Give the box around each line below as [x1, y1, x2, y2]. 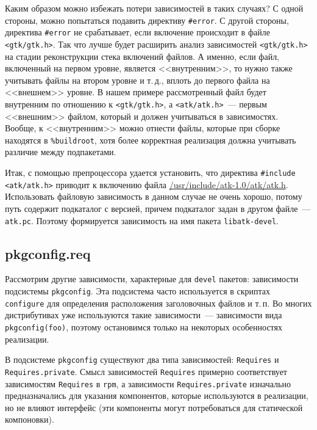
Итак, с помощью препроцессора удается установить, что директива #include [5, 166, 296, 179]
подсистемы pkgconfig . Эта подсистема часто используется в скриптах [5, 285, 271, 297]
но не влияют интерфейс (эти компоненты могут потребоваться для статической [5, 401, 303, 414]
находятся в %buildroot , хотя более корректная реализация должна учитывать [5, 133, 296, 146]
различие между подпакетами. [5, 145, 116, 158]
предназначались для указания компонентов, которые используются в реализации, [5, 389, 308, 402]
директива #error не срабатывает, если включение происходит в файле [5, 26, 270, 38]
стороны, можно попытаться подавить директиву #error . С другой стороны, [5, 13, 289, 26]
